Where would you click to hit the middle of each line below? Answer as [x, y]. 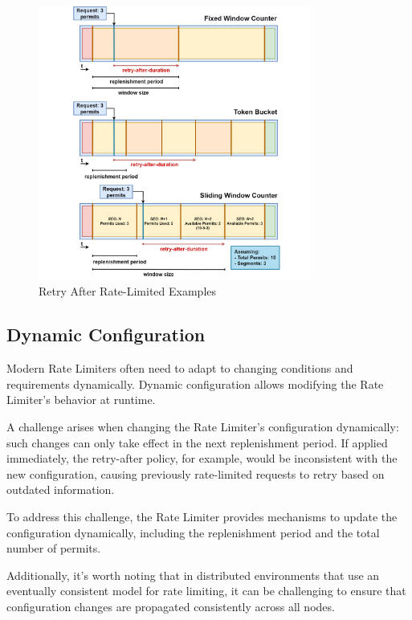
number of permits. [54, 548]
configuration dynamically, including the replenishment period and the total [193, 532]
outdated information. [61, 489]
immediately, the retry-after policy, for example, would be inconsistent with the [202, 458]
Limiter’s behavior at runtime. [81, 400]
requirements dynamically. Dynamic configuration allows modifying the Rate [195, 383]
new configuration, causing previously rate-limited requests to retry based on [196, 473]
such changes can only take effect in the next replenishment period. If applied [197, 442]
